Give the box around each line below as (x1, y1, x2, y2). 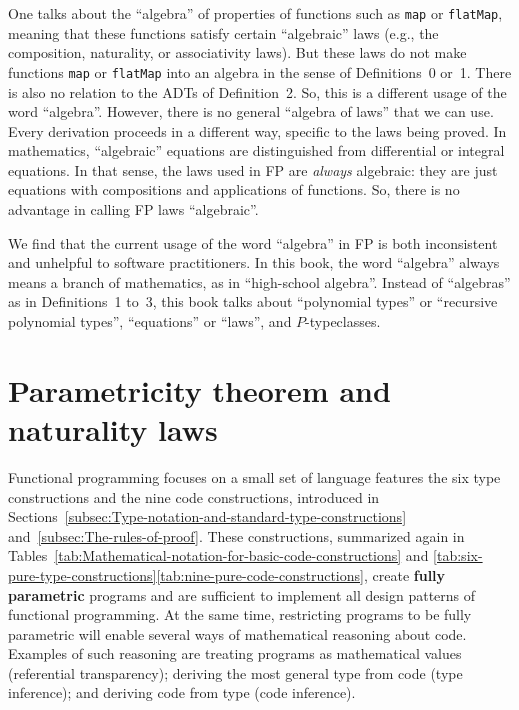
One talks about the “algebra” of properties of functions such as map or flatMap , (8, 3, 503, 23)
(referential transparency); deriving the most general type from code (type (8, 662, 463, 683)
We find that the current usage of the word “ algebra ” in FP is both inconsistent (8, 232, 498, 253)
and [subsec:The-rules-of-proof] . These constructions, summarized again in (8, 525, 465, 546)
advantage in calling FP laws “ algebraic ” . (8, 199, 259, 220)
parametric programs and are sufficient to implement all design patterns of (8, 584, 476, 605)
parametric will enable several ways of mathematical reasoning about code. (8, 623, 467, 644)
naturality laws (8, 409, 218, 449)
